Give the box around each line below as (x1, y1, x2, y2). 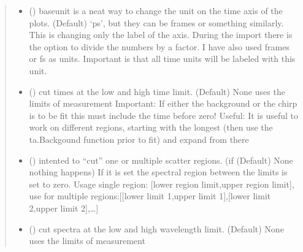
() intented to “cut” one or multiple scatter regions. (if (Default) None (29, 153, 293, 166)
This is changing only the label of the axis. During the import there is (29, 28, 293, 41)
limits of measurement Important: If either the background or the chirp (29, 97, 297, 110)
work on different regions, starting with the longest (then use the (29, 121, 273, 134)
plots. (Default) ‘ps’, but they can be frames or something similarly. (29, 16, 284, 29)
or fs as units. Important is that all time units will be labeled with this (29, 52, 296, 65)
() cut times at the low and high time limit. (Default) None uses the (29, 85, 285, 97)
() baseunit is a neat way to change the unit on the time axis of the (29, 4, 283, 17)
